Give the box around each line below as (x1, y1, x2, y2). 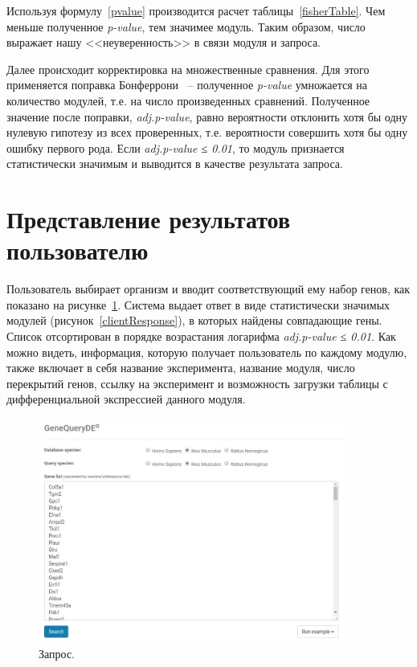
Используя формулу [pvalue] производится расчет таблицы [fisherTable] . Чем (6, 2, 386, 18)
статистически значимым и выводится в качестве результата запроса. (6, 155, 343, 172)
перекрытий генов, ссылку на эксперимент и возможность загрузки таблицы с (6, 374, 388, 391)
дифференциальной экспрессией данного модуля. (6, 391, 246, 407)
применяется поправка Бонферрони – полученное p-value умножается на (6, 76, 368, 93)
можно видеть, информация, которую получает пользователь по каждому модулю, (6, 343, 407, 360)
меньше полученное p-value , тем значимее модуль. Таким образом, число (6, 18, 366, 35)
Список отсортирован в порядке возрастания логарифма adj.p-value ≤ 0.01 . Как (6, 328, 396, 345)
